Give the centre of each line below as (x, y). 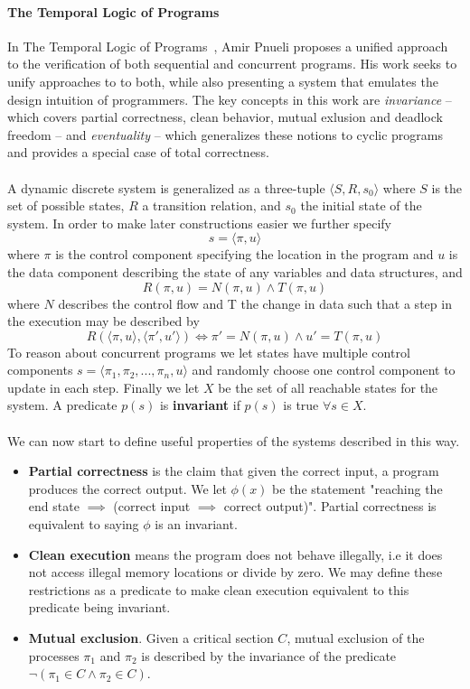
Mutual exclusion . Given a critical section (151, 638)
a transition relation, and (211, 205)
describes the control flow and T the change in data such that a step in (255, 303)
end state (54, 506)
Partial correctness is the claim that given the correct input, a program (234, 471)
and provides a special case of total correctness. (138, 152)
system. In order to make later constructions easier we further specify (199, 223)
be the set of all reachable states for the (328, 387)
